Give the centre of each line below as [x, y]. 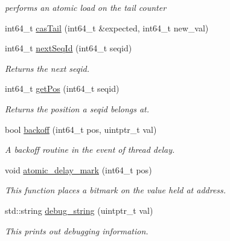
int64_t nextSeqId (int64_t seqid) [69, 48]
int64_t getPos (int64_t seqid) [62, 88]
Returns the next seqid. [47, 68]
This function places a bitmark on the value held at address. [116, 190]
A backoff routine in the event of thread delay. [90, 149]
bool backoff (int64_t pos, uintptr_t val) [81, 129]
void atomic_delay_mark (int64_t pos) [78, 169]
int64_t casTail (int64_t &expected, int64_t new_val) [107, 27]
